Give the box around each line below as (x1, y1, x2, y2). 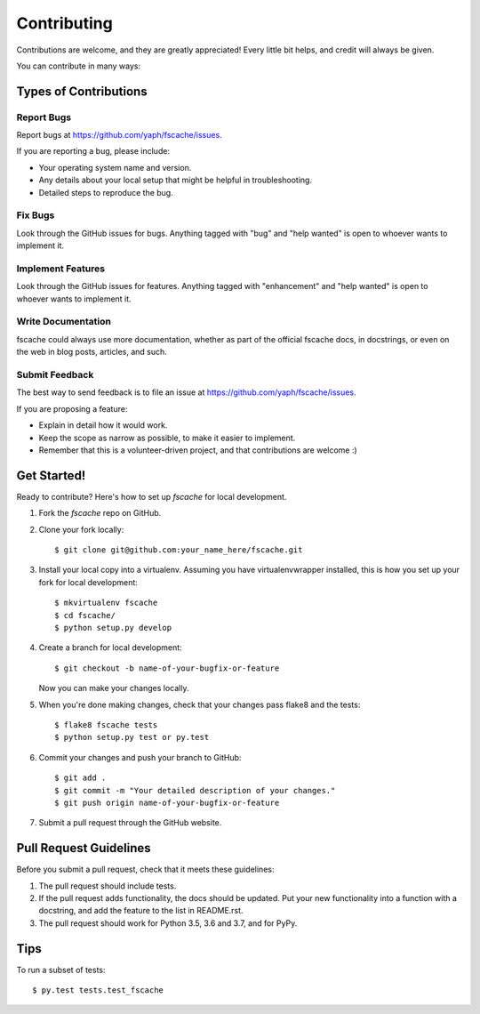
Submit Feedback (16, 369, 94, 382)
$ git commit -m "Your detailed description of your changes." (54, 785, 336, 795)
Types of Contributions (16, 84, 148, 99)
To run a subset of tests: (16, 964, 106, 975)
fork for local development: (38, 576, 138, 587)
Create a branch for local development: (38, 642, 182, 653)
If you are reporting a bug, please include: (16, 146, 171, 157)
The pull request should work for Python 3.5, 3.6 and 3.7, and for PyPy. (38, 917, 298, 929)
